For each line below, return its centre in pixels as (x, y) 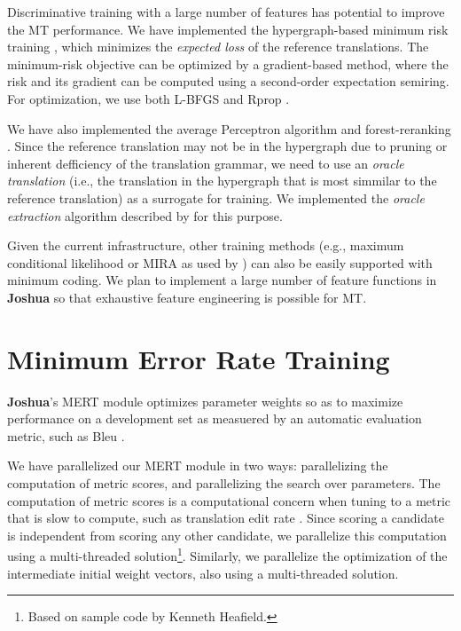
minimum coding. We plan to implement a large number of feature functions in (222, 280)
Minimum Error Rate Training (199, 358)
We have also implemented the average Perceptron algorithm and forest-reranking (229, 128)
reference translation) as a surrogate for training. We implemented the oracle (216, 197)
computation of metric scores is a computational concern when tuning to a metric (229, 500)
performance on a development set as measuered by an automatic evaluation (215, 418)
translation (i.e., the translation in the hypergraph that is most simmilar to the (222, 181)
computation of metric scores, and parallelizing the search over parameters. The (224, 483)
